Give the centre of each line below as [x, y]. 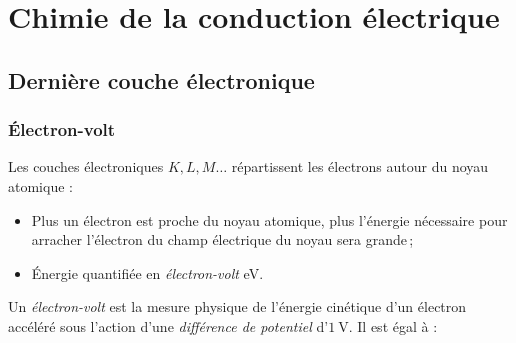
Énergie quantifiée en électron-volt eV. [147, 272]
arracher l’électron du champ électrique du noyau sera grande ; [222, 239]
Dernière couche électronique [161, 79]
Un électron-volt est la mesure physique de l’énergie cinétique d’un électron [237, 306]
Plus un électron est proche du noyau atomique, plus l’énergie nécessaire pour [269, 219]
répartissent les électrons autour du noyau [360, 166]
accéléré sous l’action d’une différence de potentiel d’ [168, 325]
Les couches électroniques [86, 166]
